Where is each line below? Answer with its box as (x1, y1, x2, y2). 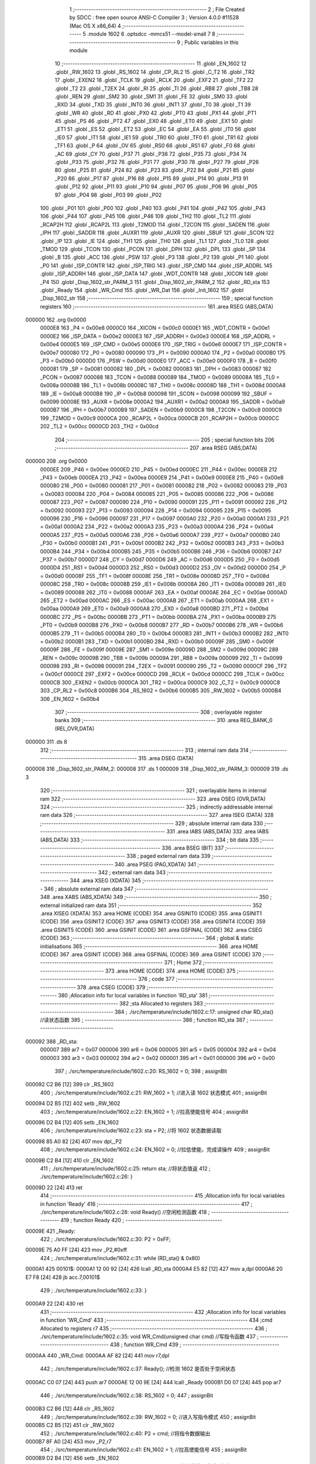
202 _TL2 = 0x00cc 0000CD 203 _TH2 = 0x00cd (40, 423, 159, 430)
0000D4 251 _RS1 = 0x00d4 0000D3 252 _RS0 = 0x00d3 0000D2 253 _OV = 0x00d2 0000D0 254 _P (40, 564, 286, 571)
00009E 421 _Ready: (25, 1227, 75, 1234)
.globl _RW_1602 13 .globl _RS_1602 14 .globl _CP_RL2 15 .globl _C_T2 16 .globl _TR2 (54, 68, 255, 76)
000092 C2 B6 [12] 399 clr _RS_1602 (25, 1081, 114, 1088)
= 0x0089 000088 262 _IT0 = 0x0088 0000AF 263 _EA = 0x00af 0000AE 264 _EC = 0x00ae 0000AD (40, 589, 288, 596)
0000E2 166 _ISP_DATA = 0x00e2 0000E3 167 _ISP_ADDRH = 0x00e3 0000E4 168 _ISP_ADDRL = (40, 333, 276, 340)
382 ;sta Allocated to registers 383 (119, 1000, 203, 1007)
